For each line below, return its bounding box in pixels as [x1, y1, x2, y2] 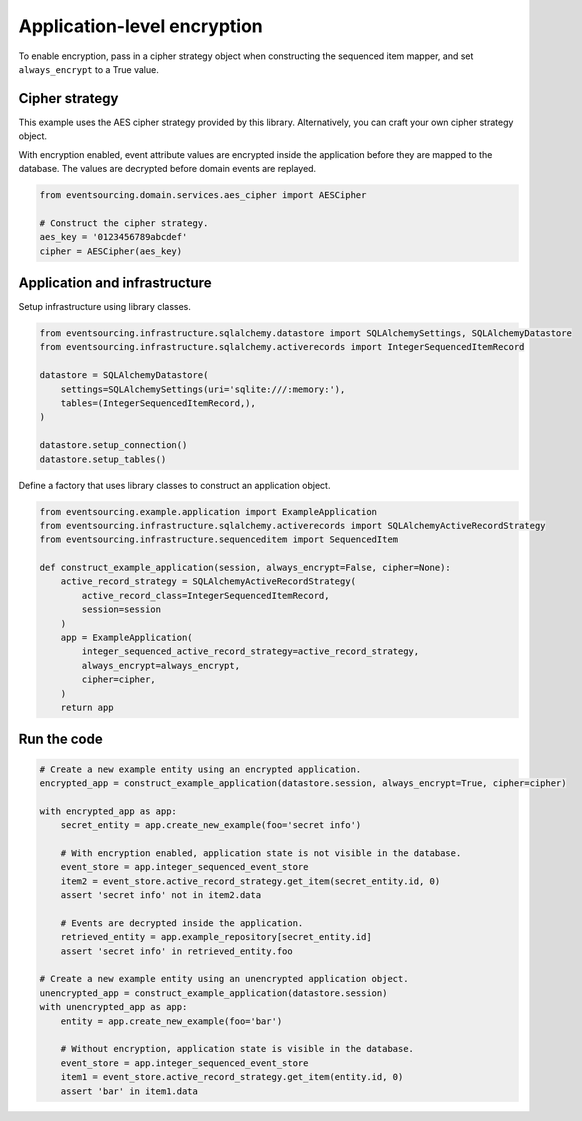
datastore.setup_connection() [39, 440, 188, 451]
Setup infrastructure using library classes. [18, 301, 192, 313]
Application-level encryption [18, 15, 264, 37]
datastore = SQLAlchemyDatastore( [39, 370, 209, 381]
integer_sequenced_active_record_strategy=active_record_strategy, [81, 646, 420, 657]
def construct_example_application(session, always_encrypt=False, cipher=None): [39, 562, 452, 574]
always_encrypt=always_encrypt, [81, 660, 240, 671]
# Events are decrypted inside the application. [60, 917, 304, 929]
